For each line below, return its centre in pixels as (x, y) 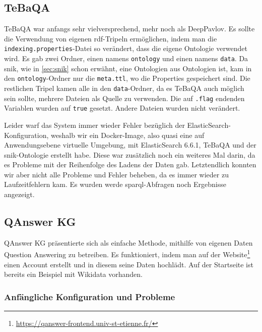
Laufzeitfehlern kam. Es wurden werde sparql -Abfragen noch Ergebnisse (115, 184)
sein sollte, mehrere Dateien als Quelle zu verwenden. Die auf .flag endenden (124, 98)
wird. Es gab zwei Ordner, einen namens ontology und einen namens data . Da (126, 58)
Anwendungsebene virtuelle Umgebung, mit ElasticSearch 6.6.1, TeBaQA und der (130, 145)
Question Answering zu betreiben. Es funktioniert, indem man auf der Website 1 (127, 254)
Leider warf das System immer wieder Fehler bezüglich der (94, 125)
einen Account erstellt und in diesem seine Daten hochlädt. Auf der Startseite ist (129, 264)
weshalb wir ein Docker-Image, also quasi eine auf (128, 135)
